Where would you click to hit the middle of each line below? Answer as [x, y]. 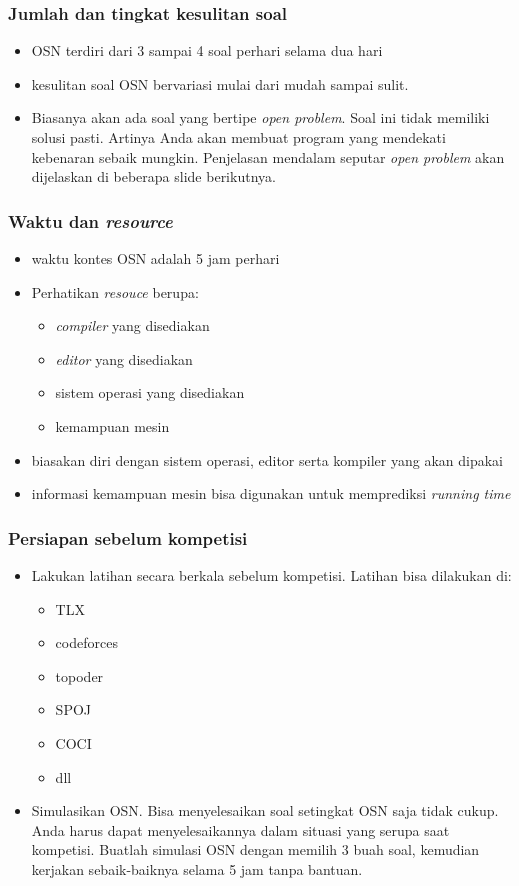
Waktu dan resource [90, 220]
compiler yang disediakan [132, 325]
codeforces [86, 642]
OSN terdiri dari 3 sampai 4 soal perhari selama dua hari [207, 50]
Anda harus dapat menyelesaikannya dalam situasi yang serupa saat [240, 829]
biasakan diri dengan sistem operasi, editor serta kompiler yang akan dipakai [267, 459]
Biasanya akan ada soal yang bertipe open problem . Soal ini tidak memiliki [260, 117]
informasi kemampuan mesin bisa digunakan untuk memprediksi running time [271, 493]
